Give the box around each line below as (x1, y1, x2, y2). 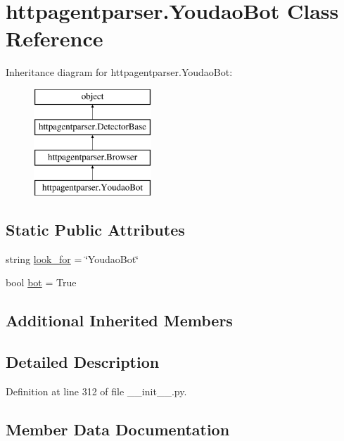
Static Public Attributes (6, 219, 185, 241)
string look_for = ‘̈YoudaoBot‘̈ (6, 251, 139, 266)
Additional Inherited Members (6, 309, 233, 331)
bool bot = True (6, 275, 77, 290)
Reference (6, 24, 103, 53)
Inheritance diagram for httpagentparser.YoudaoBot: (6, 65, 233, 79)
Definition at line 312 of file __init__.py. (6, 384, 187, 399)
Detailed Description (6, 351, 160, 373)
